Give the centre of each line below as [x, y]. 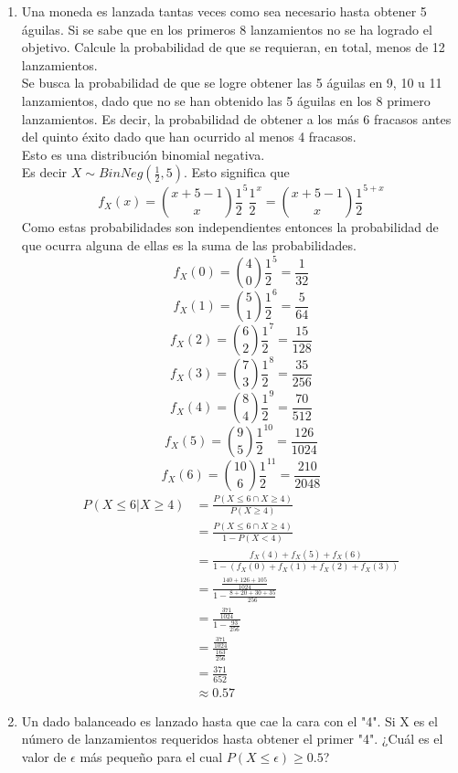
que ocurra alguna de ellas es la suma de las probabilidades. [189, 244]
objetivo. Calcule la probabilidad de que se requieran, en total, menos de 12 [233, 47]
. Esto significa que [236, 172]
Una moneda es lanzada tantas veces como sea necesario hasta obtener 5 [224, 11]
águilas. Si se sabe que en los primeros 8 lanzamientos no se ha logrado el [227, 29]
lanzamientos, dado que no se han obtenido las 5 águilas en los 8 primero [226, 100]
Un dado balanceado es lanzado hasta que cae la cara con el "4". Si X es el [229, 720]
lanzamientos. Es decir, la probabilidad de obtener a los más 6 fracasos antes [236, 118]
